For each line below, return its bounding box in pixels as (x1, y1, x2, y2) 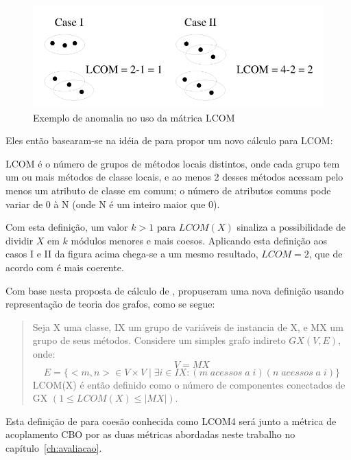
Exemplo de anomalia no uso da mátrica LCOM (33, 110, 235, 124)
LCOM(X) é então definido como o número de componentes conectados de (32, 377, 346, 391)
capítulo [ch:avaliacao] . (5, 440, 102, 455)
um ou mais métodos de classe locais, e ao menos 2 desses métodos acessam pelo (5, 170, 343, 184)
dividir (5, 233, 34, 247)
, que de (308, 246, 343, 261)
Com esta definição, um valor (5, 220, 128, 234)
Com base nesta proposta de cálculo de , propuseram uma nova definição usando (5, 283, 344, 297)
